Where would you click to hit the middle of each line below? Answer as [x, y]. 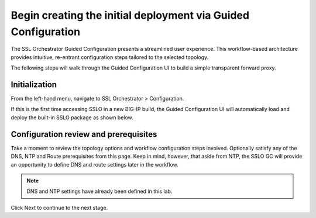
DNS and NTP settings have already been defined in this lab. [99, 191]
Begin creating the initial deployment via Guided [130, 15]
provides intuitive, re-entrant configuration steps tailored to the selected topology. [110, 57]
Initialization [34, 84]
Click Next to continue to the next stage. [59, 207]
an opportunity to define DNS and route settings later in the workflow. [95, 164]
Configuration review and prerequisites [84, 134]
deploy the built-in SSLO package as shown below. [72, 117]
